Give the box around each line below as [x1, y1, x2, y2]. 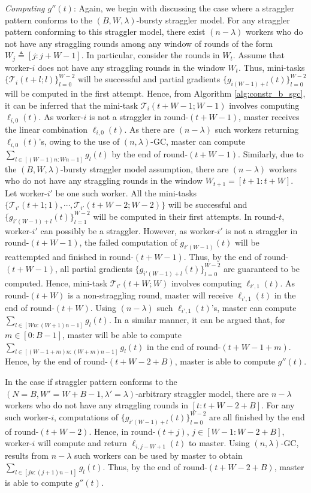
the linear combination [5, 122, 88, 135]
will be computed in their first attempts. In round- [93, 210, 279, 222]
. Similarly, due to [238, 147, 304, 160]
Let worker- [5, 186, 47, 199]
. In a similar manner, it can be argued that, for [108, 313, 285, 326]
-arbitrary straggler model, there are [135, 387, 269, 399]
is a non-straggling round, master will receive [68, 289, 233, 301]
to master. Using [189, 437, 250, 449]
